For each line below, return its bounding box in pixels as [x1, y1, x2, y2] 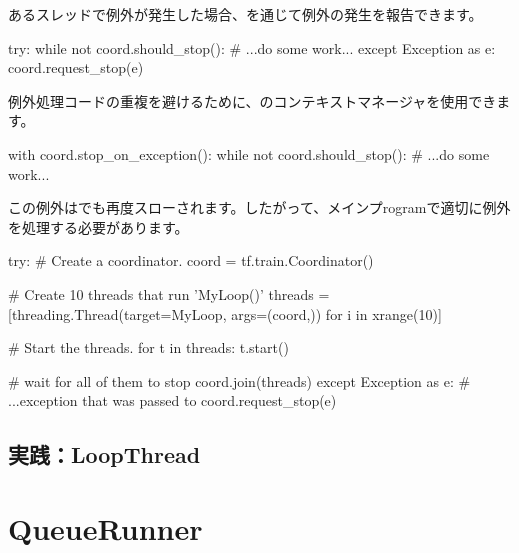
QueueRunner [8, 507, 203, 548]
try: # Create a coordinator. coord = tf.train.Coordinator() [8, 250, 374, 271]
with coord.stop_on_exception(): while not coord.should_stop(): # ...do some [8, 143, 490, 164]
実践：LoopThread [8, 439, 201, 470]
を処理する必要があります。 [8, 216, 189, 237]
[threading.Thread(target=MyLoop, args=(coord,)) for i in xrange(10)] [8, 303, 442, 324]
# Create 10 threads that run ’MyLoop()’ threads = [8, 283, 330, 304]
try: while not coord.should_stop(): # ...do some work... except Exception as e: [8, 37, 496, 58]
